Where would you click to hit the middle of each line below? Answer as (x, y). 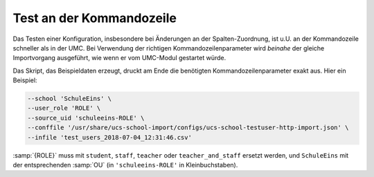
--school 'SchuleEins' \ (70, 99)
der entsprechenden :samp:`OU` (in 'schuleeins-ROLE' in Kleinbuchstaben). (125, 165)
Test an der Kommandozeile (95, 18)
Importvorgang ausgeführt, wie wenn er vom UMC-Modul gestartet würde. (119, 58)
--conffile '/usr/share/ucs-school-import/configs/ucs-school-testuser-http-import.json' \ (188, 128)
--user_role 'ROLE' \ (64, 108)
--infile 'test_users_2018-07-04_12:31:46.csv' (109, 137)
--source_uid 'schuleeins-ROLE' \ (86, 118)
